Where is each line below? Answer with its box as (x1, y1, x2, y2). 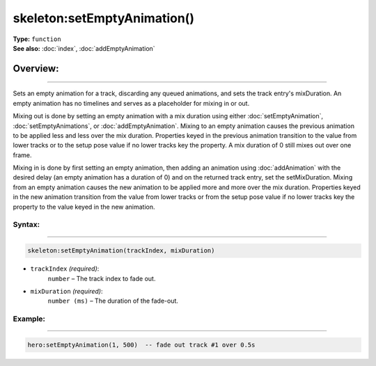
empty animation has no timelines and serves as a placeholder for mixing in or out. (13, 99, 250, 107)
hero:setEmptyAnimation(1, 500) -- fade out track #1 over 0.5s (27, 341, 256, 349)
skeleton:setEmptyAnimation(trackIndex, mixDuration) (27, 247, 215, 255)
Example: (13, 314, 45, 324)
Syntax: (13, 220, 40, 230)
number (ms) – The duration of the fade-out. (47, 296, 179, 305)
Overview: (13, 63, 59, 74)
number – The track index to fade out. (47, 274, 156, 283)
